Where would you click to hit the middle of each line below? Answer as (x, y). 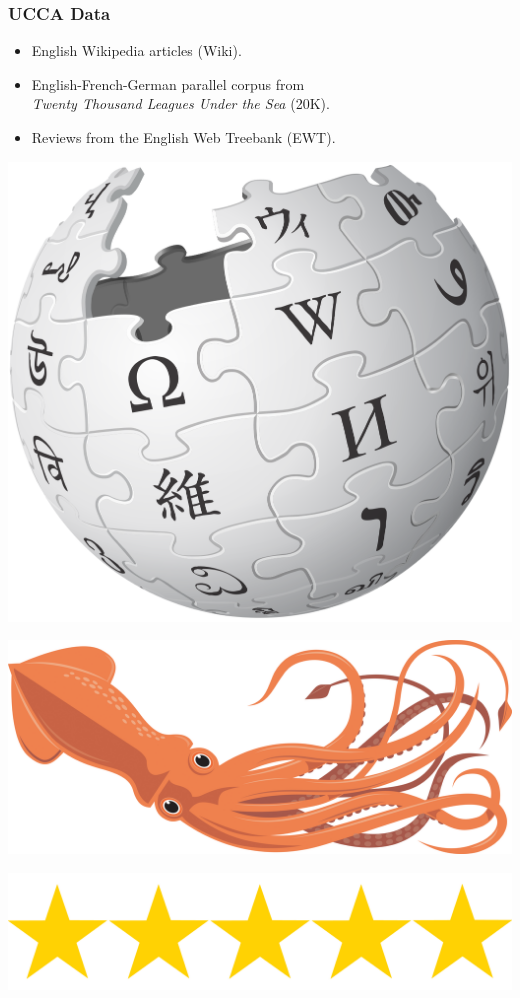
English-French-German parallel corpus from (168, 83)
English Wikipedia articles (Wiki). (136, 50)
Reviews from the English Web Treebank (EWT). (183, 137)
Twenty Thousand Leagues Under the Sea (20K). (180, 103)
